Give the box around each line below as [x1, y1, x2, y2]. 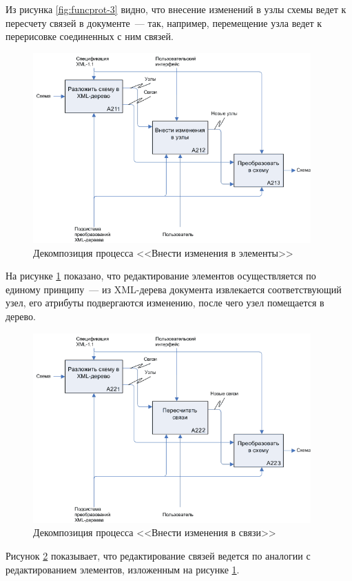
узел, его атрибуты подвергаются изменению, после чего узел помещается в [6, 295, 324, 310]
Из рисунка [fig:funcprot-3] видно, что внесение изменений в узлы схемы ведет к [6, 2, 346, 16]
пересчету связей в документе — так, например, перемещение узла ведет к [6, 15, 322, 30]
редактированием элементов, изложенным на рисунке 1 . [6, 562, 240, 576]
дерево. [6, 309, 36, 323]
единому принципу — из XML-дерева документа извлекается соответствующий [6, 282, 342, 296]
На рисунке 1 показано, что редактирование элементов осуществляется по [6, 268, 316, 283]
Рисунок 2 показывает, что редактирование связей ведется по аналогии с [6, 549, 311, 563]
